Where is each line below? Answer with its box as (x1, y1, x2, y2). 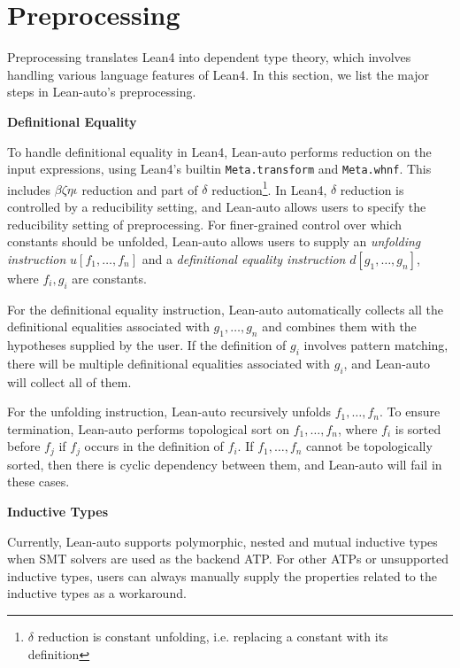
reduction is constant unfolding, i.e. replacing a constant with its (37, 626, 388, 645)
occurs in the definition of (84, 437, 224, 455)
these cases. (7, 472, 70, 491)
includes (7, 180, 51, 198)
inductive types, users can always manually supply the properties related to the (7, 566, 437, 585)
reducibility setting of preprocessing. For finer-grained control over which (7, 214, 402, 233)
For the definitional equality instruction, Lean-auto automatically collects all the (7, 299, 443, 318)
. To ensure (379, 402, 441, 421)
